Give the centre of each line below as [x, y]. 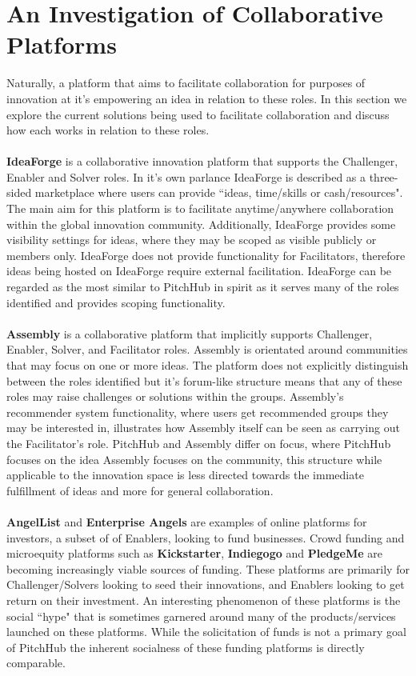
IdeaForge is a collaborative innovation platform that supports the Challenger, [202, 161]
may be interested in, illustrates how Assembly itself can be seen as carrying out [203, 428]
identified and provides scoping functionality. [116, 302]
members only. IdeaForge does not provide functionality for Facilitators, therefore [206, 255]
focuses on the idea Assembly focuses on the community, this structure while [194, 459]
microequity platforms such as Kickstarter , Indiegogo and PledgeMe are [194, 553]
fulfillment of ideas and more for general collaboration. [140, 490]
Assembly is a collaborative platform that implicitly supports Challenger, [190, 333]
